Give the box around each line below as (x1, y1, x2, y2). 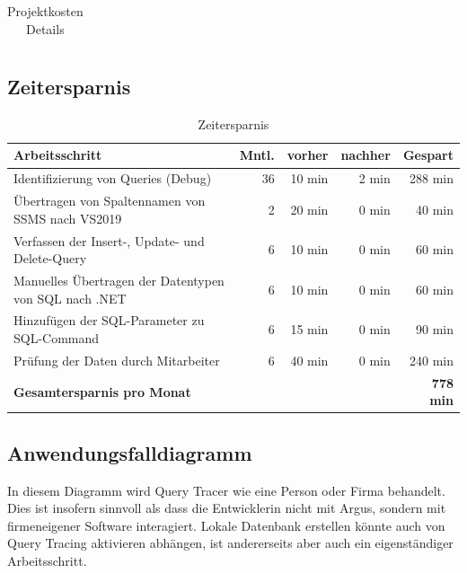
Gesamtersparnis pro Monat (13, 382, 191, 401)
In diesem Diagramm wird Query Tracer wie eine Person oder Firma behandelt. (7, 480, 445, 499)
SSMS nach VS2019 (13, 208, 122, 227)
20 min (290, 199, 329, 218)
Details (26, 19, 65, 38)
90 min (416, 320, 454, 339)
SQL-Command (13, 329, 100, 348)
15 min (290, 320, 329, 339)
